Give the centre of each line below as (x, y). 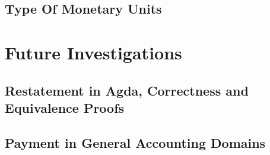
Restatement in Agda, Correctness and (127, 90)
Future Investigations (93, 52)
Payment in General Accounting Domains (135, 142)
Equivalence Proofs (65, 107)
